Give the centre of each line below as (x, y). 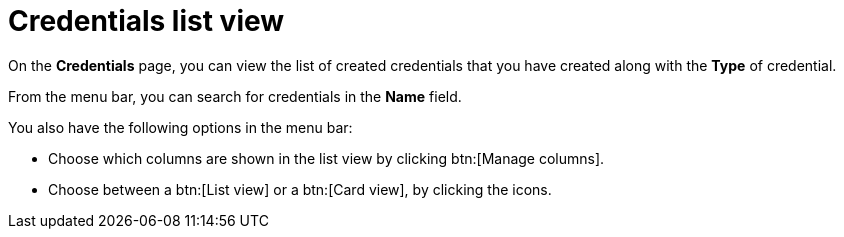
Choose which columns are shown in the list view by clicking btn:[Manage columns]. (326, 158)
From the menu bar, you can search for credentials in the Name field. (235, 96)
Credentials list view (146, 21)
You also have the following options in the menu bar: (180, 127)
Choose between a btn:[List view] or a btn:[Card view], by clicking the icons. (300, 189)
